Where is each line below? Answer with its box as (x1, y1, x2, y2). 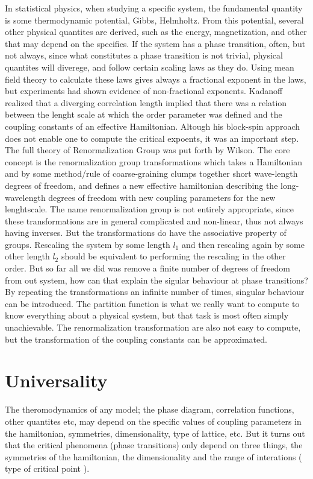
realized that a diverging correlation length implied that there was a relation (5, 96, 287, 109)
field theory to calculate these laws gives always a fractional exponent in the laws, (5, 72, 306, 85)
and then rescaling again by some (181, 238, 305, 250)
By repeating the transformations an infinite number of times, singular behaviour (5, 285, 305, 298)
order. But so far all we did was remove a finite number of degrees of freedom (5, 262, 290, 274)
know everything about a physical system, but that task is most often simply (5, 309, 289, 322)
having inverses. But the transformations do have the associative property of (5, 226, 287, 239)
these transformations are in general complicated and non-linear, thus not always (5, 214, 303, 227)
